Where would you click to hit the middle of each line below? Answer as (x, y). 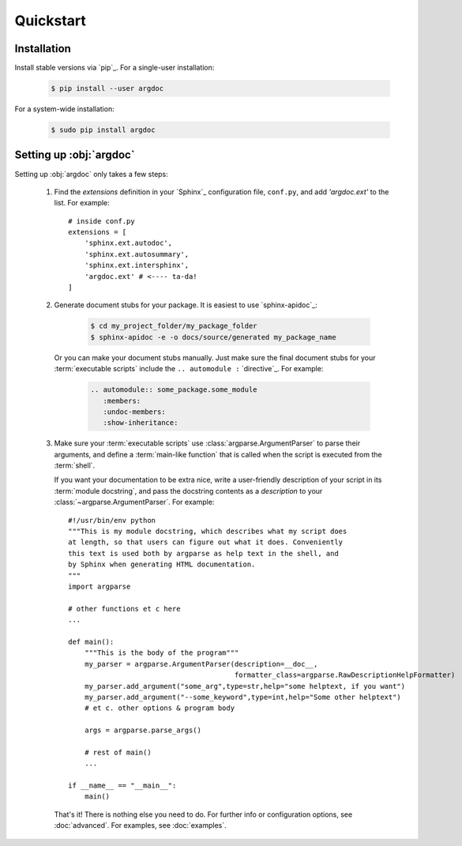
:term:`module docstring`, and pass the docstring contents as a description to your (188, 491)
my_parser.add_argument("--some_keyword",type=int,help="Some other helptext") (243, 697)
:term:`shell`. (75, 465)
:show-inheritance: (141, 423)
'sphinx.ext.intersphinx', (137, 265)
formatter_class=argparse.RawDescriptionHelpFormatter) (345, 675)
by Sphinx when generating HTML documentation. (162, 564)
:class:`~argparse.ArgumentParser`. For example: (134, 502)
